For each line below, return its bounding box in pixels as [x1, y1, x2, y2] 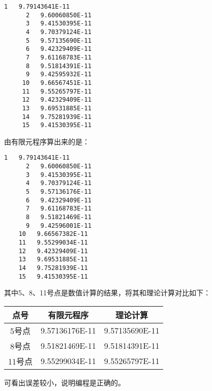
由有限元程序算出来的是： [4, 136, 89, 146]
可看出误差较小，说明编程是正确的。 [4, 377, 125, 387]
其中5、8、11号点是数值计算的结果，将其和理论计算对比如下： [4, 287, 210, 298]
